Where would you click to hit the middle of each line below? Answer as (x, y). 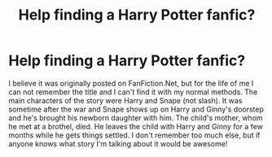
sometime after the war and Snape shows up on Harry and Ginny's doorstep (136, 109)
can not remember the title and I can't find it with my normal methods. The (133, 92)
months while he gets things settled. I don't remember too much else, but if (134, 135)
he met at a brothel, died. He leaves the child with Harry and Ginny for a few (136, 126)
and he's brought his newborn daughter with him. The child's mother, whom (136, 118)
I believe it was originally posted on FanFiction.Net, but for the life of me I (131, 83)
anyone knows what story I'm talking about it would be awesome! (118, 143)
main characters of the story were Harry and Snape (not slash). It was (125, 100)
